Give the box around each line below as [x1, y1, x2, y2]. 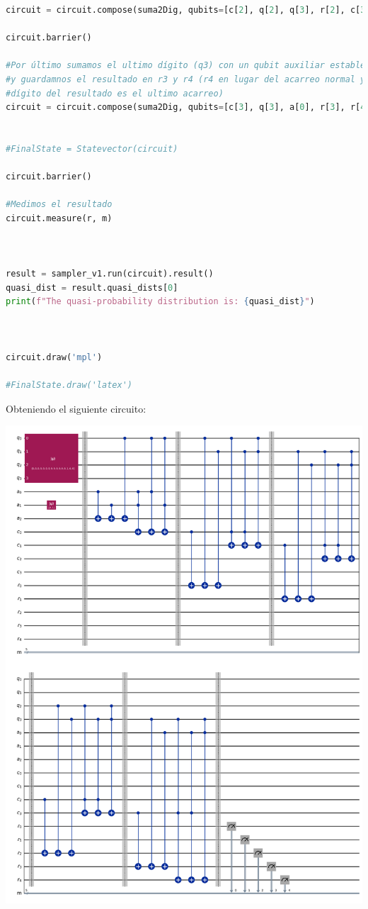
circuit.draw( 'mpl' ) [6, 352, 103, 362]
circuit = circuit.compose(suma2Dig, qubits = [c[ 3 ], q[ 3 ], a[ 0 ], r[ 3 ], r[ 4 [6, 102, 366, 113]
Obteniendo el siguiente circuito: [6, 401, 146, 416]
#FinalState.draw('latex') [6, 380, 132, 391]
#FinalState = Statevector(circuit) [6, 143, 178, 154]
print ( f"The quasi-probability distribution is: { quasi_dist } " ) [6, 296, 315, 307]
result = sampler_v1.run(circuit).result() [6, 269, 214, 279]
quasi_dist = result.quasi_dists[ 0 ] [6, 282, 178, 293]
